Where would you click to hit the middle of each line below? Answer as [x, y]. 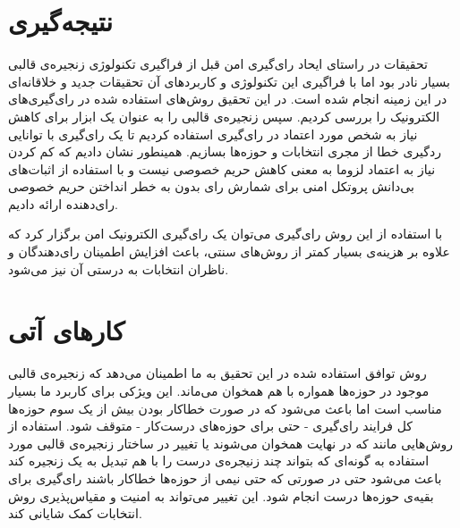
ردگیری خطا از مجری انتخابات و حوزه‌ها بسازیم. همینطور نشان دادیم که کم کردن [225, 151]
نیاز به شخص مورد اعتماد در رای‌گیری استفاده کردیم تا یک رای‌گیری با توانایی [213, 134]
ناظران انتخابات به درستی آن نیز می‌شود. [119, 268]
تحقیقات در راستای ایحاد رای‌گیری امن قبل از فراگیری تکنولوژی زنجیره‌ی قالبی [218, 64]
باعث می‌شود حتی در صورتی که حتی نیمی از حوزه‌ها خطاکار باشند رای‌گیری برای [225, 478]
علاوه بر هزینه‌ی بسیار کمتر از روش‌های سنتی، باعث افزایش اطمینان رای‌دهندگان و [229, 251]
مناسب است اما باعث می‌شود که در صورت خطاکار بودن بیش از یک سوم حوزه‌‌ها [225, 408]
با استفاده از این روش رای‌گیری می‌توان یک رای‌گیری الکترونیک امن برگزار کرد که [226, 234]
